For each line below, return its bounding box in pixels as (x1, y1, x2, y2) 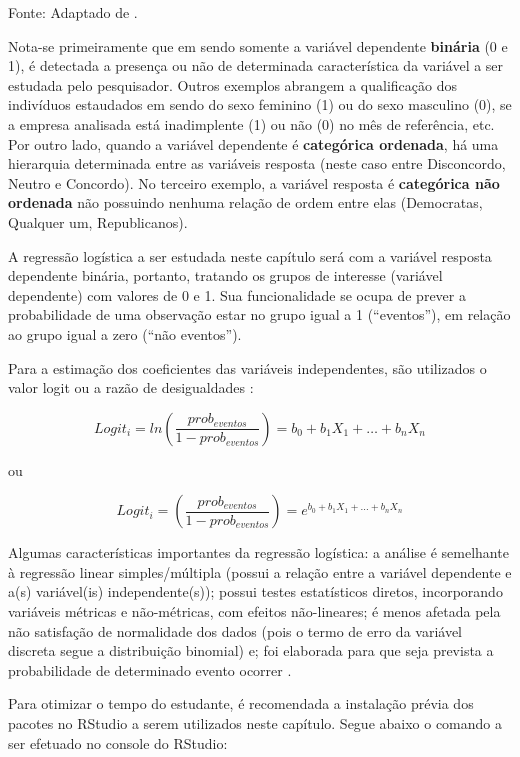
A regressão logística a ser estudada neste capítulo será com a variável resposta (8, 245, 492, 266)
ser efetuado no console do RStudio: (8, 732, 228, 753)
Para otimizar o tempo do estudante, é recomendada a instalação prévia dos (8, 693, 474, 714)
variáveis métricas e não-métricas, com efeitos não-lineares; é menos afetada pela (8, 601, 501, 622)
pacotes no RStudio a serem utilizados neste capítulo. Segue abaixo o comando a (8, 713, 503, 734)
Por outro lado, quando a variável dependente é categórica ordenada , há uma (8, 133, 499, 154)
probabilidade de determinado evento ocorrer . (8, 659, 292, 680)
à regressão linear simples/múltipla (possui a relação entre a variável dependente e (8, 561, 512, 582)
